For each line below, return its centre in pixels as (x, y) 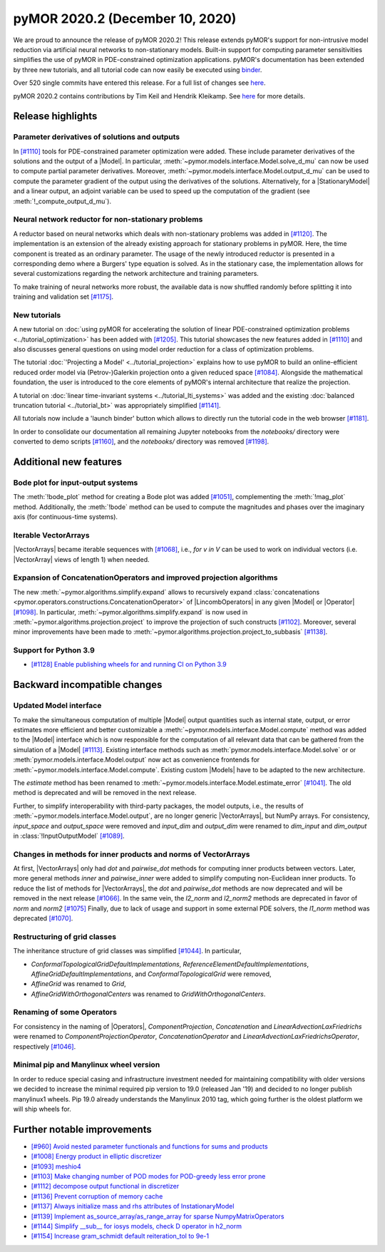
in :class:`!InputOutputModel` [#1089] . (69, 836)
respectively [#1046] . (45, 1046)
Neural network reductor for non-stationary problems (108, 220)
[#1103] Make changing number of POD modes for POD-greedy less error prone (148, 1176)
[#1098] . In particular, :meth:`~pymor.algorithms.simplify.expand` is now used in (130, 612)
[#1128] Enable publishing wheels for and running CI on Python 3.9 (129, 665)
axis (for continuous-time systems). (65, 517)
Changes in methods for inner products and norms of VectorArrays (132, 854)
